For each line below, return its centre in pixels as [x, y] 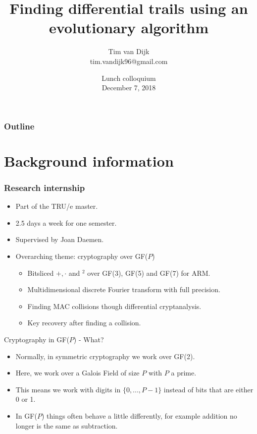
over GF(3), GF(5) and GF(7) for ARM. [149, 273]
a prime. [184, 373]
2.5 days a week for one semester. [66, 222]
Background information [89, 160]
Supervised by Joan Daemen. [60, 239]
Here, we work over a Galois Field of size [77, 373]
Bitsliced [41, 273]
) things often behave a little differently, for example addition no [139, 415]
